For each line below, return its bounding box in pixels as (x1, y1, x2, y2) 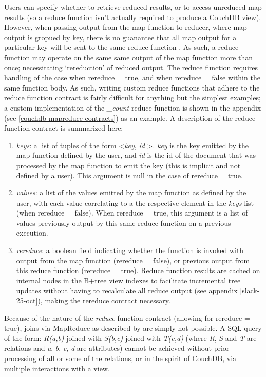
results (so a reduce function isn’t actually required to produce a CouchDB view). (4, 11, 261, 22)
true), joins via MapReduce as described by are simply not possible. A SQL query (4, 322, 262, 333)
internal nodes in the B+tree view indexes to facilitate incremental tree (16, 275, 241, 285)
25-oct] (16, 295, 38, 306)
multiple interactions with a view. (4, 363, 110, 373)
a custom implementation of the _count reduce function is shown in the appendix (4, 102, 261, 113)
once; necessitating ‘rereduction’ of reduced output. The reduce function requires (4, 62, 258, 73)
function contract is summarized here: (4, 122, 123, 133)
